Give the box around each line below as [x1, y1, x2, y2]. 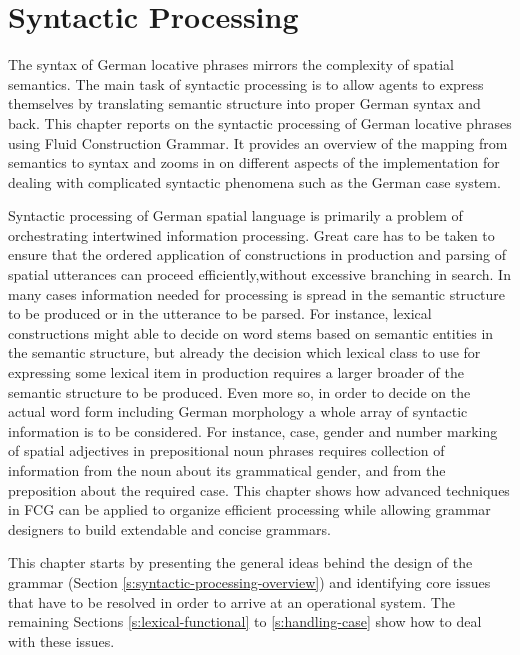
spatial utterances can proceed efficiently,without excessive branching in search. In [8, 264, 511, 285]
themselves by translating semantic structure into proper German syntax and [8, 93, 481, 114]
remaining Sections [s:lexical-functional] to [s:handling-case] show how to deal [8, 611, 482, 632]
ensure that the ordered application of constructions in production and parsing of [8, 244, 507, 265]
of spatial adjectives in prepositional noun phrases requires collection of [8, 440, 445, 461]
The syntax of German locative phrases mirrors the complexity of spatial [8, 54, 454, 75]
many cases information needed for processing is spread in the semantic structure [8, 283, 506, 304]
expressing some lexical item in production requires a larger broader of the [8, 362, 465, 383]
